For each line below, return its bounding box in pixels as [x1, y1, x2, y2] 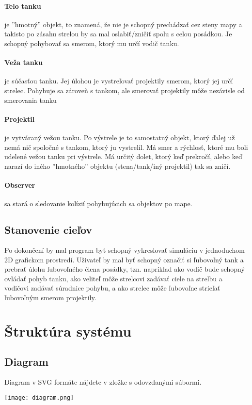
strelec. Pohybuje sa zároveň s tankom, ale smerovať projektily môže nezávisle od [4, 85, 245, 95]
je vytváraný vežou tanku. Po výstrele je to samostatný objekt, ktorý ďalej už [4, 132, 235, 142]
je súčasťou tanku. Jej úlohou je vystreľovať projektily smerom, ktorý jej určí [4, 76, 233, 86]
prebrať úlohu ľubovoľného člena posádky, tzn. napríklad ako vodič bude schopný [4, 264, 245, 274]
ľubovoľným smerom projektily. [4, 292, 96, 302]
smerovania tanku [4, 95, 57, 105]
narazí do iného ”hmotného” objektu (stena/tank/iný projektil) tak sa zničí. [4, 161, 231, 171]
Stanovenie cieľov [4, 222, 93, 237]
